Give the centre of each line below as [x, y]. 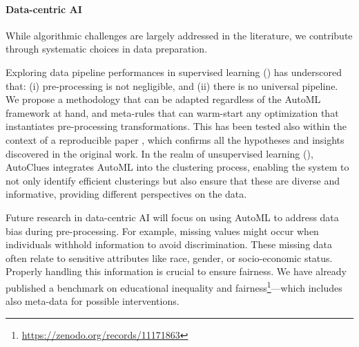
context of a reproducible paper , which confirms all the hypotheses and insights [175, 139]
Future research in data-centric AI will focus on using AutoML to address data [172, 217]
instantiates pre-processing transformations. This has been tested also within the [176, 126]
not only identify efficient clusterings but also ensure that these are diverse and [173, 180]
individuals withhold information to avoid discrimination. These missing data [169, 244]
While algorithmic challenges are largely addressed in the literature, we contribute [179, 35]
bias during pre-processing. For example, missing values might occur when [162, 231]
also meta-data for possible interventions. [93, 301]
